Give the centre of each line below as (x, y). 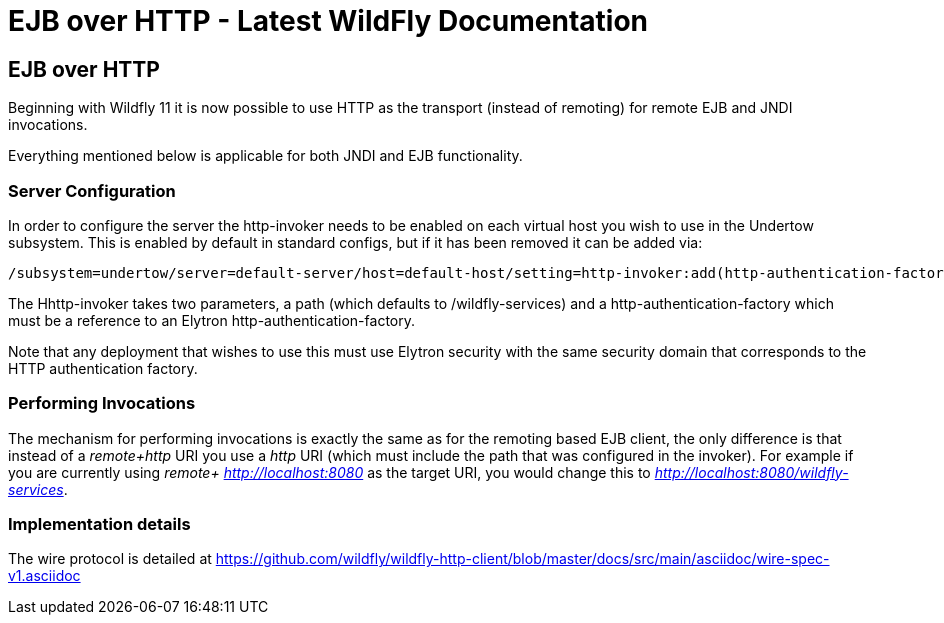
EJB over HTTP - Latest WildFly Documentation (328, 21)
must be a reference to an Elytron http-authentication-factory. (211, 320)
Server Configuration (92, 190)
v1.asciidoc (44, 576)
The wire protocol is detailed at (110, 559)
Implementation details (99, 524)
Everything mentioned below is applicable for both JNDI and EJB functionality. (265, 156)
